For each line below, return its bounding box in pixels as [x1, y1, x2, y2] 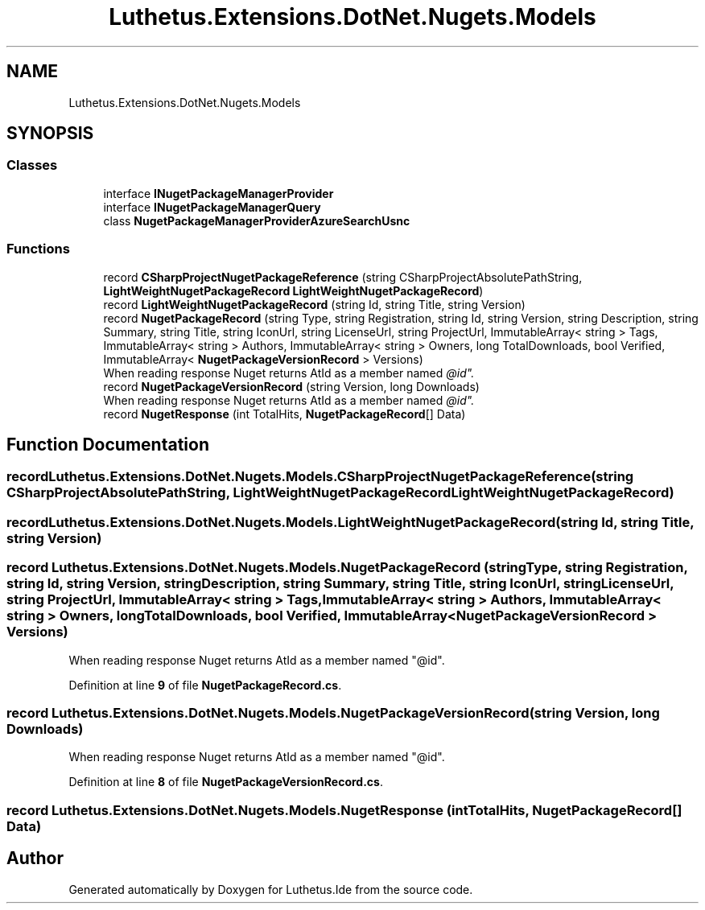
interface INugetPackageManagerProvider [103, 186, 334, 200]
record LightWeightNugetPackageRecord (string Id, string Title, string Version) [103, 297, 526, 311]
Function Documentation [6, 434, 209, 455]
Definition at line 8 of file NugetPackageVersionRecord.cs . [68, 775, 383, 789]
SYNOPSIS [6, 123, 94, 144]
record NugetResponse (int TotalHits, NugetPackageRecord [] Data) [103, 406, 466, 421]
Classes [6, 157, 58, 174]
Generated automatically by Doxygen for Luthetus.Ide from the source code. [68, 882, 473, 896]
